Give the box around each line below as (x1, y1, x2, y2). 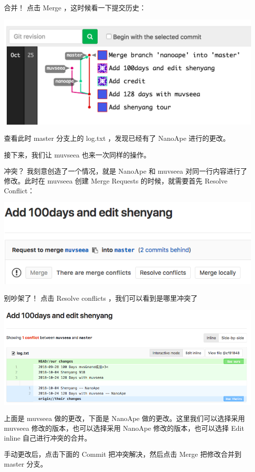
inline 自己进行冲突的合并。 (4, 432, 92, 443)
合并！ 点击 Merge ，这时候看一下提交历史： (4, 2, 146, 12)
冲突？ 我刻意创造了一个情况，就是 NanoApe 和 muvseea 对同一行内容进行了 (4, 166, 247, 176)
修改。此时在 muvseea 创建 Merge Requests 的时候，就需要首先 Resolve (4, 176, 228, 186)
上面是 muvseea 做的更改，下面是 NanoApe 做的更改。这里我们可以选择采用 (4, 413, 245, 423)
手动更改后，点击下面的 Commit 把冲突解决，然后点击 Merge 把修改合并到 (4, 449, 242, 459)
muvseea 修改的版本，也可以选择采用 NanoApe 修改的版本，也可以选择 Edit (4, 423, 244, 433)
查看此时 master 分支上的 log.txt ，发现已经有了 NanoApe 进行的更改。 (4, 133, 230, 143)
